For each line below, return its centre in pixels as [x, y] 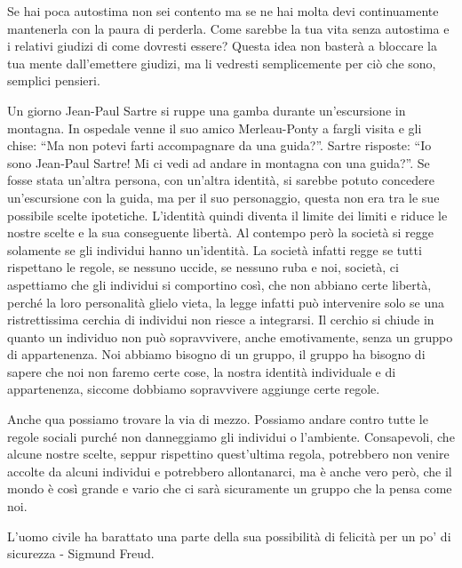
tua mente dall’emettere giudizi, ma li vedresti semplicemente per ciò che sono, [222, 63]
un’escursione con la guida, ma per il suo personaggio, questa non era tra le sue [223, 197]
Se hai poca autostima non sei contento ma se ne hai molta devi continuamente [223, 11]
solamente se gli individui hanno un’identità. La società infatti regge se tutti [215, 249]
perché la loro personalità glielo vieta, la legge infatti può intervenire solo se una [226, 302]
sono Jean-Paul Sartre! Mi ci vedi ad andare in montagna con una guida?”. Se [219, 162]
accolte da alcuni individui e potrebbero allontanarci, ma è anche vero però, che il [230, 471]
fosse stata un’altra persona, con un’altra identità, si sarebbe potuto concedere [221, 180]
